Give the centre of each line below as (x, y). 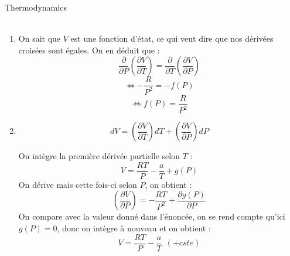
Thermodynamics (36, 7)
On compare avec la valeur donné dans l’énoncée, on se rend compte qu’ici (152, 216)
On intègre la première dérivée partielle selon (99, 156)
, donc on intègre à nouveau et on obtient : (134, 228)
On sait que (40, 38)
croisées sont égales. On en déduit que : (89, 50)
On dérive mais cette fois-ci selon (78, 184)
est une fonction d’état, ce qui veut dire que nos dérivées (172, 38)
